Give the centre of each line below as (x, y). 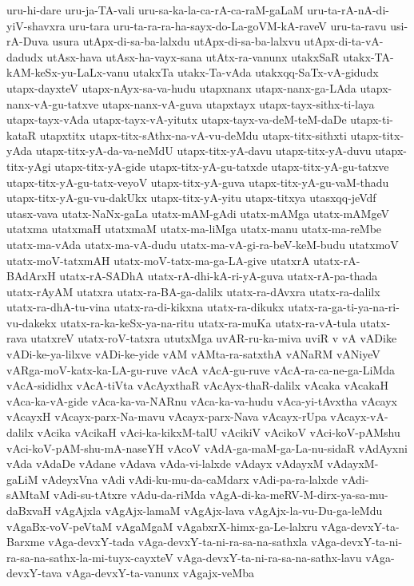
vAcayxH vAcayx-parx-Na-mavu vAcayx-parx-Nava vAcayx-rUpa (167, 416)
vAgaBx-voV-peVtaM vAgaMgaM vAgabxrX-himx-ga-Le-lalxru (162, 526)
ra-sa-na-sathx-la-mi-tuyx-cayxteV (90, 557)
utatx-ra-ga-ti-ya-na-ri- (344, 307)
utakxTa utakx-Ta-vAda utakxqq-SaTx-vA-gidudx (256, 72)
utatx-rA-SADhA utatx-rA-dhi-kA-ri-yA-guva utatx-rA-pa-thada (219, 276)
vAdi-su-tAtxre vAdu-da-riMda (129, 495)
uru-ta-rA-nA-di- (348, 10)
